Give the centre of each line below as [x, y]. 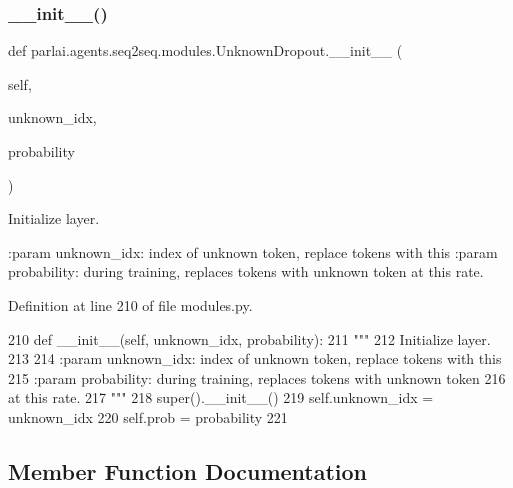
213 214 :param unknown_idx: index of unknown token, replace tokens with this [255, 358]
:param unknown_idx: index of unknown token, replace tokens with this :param [253, 251]
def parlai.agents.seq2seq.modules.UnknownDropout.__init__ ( [205, 50]
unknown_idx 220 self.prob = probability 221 [148, 416]
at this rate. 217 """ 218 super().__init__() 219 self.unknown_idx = [221, 397]
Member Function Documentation [188, 470]
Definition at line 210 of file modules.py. [130, 304]
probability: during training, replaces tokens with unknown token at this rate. [246, 271]
